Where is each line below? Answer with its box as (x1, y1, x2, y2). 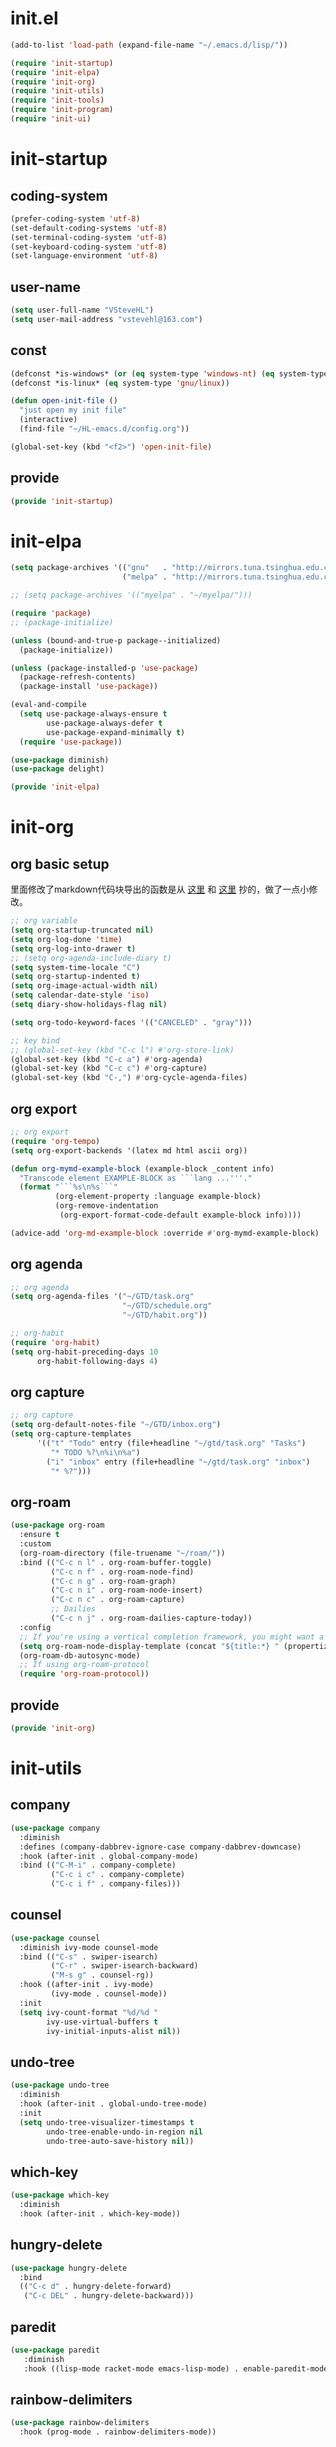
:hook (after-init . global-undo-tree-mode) (19, 2099, 208, 2109)
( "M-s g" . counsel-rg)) (50, 1970, 155, 1981)
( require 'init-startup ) (10, 58, 114, 68)
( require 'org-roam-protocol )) (19, 1669, 150, 1679)
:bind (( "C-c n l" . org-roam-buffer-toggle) (19, 1557, 213, 1567)
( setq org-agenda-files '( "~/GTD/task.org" (10, 1292, 195, 1302)
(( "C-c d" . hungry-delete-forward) (19, 2282, 172, 2292)
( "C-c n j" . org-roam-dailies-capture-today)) (50, 1613, 253, 1624)
